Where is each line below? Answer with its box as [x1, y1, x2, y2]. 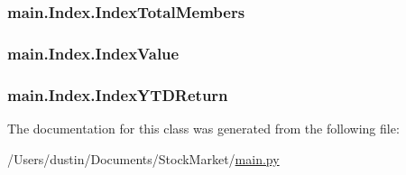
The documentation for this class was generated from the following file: [7, 118, 400, 137]
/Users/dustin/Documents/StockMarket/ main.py [7, 149, 280, 168]
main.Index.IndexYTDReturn [7, 83, 228, 106]
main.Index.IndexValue [7, 41, 180, 64]
